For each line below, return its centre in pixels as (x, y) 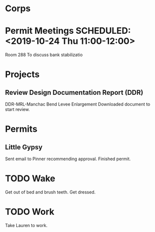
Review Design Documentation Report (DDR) (74, 93)
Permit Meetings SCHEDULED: (68, 31)
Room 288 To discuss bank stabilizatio (44, 55)
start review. (18, 109)
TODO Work (30, 212)
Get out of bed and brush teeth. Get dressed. (50, 192)
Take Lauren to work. (26, 225)
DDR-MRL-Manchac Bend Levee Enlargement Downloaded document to (78, 104)
